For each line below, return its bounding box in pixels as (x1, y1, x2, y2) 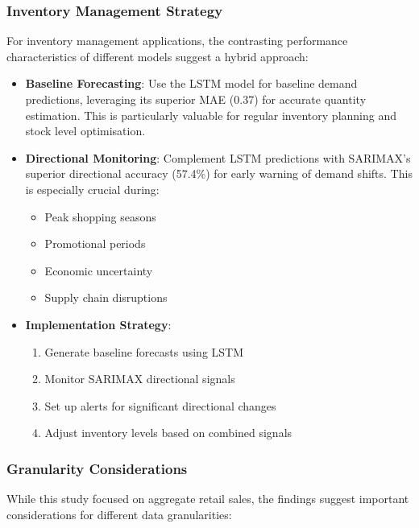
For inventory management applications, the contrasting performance (6, 32, 348, 49)
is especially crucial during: (25, 180, 160, 197)
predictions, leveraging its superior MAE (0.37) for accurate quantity (25, 91, 367, 107)
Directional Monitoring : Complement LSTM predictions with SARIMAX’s (25, 149, 411, 166)
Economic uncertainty (44, 262, 153, 278)
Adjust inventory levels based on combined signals (44, 424, 292, 441)
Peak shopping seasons (44, 208, 156, 225)
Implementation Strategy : (25, 316, 172, 332)
